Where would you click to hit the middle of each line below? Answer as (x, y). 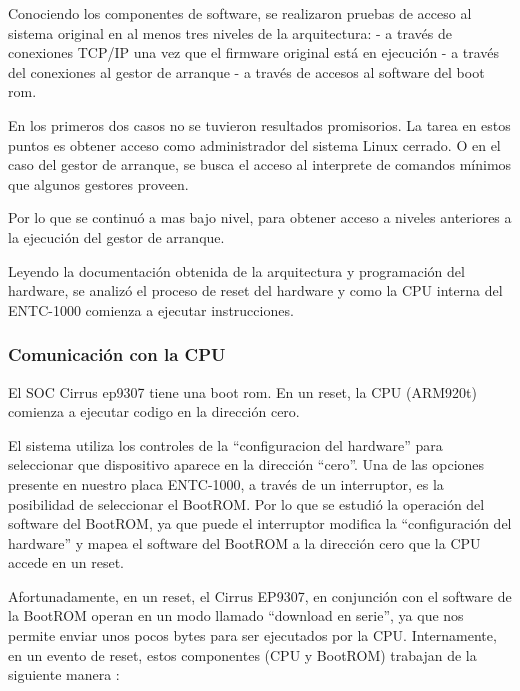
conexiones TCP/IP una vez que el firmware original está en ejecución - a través (254, 52)
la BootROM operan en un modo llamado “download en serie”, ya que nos (236, 615)
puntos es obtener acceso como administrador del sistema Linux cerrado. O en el (254, 144)
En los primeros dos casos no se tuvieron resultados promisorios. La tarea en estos (259, 124)
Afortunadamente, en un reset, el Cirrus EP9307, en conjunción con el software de (260, 595)
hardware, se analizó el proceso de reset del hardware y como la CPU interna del (255, 290)
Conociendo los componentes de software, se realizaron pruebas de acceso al (240, 13)
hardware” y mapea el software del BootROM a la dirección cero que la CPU (244, 542)
